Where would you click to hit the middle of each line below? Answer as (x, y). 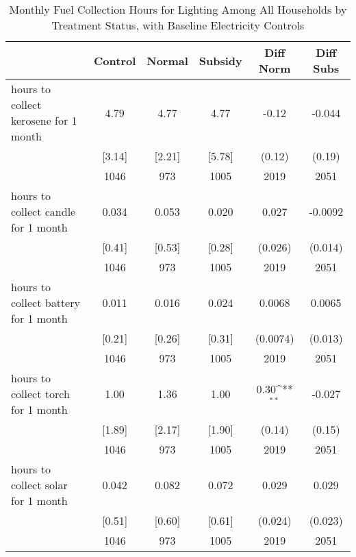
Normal (167, 60)
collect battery (46, 302)
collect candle (43, 211)
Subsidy (220, 60)
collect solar (39, 485)
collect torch (40, 394)
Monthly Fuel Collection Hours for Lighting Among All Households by (178, 9)
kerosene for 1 (44, 120)
